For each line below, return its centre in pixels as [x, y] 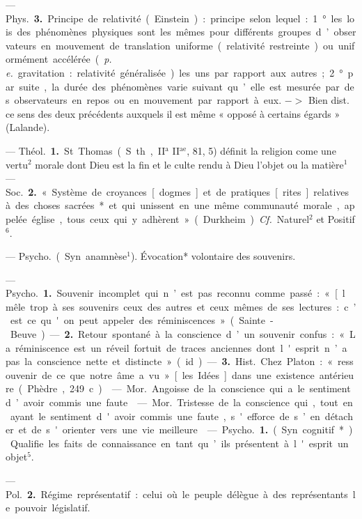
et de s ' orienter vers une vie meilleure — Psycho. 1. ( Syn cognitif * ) [186, 429]
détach [339, 416]
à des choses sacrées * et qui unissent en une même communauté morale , [173, 205]
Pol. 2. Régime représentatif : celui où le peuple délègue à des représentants [177, 494]
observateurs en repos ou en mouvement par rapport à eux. [148, 100]
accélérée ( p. [82, 59]
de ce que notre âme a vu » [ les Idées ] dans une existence [178, 374]
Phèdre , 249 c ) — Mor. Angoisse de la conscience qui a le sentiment [189, 388]
